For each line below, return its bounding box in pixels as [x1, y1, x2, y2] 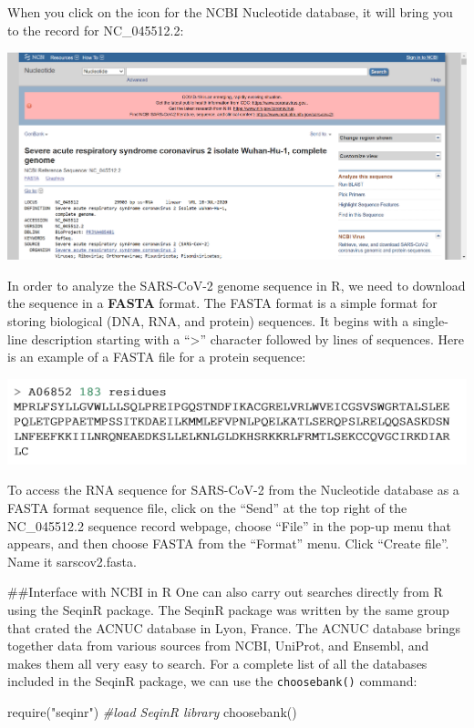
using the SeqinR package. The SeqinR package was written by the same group [7, 600, 449, 620]
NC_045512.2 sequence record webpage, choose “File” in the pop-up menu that [7, 516, 451, 535]
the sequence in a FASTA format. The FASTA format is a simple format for [7, 293, 438, 313]
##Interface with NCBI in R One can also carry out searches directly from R [7, 582, 443, 601]
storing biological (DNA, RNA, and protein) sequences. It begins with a [7, 312, 409, 331]
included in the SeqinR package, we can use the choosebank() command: [7, 672, 417, 691]
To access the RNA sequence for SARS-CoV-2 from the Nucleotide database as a [7, 480, 459, 499]
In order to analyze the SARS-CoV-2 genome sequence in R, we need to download [7, 275, 466, 294]
